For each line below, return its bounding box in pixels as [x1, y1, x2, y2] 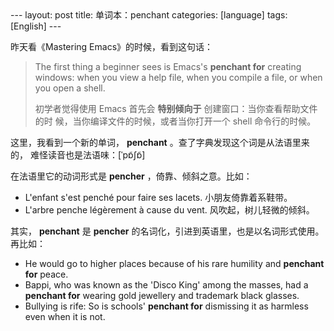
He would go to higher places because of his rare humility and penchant [24, 258, 325, 269]
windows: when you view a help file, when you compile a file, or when [34, 72, 323, 83]
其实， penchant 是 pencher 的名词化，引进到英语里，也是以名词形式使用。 [10, 225, 325, 237]
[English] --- [10, 20, 62, 32]
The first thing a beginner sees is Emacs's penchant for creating [34, 61, 302, 72]
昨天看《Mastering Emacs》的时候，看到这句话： [10, 41, 214, 52]
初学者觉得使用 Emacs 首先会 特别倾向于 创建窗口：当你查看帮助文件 [34, 103, 318, 114]
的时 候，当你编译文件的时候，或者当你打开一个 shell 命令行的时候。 [34, 115, 317, 127]
